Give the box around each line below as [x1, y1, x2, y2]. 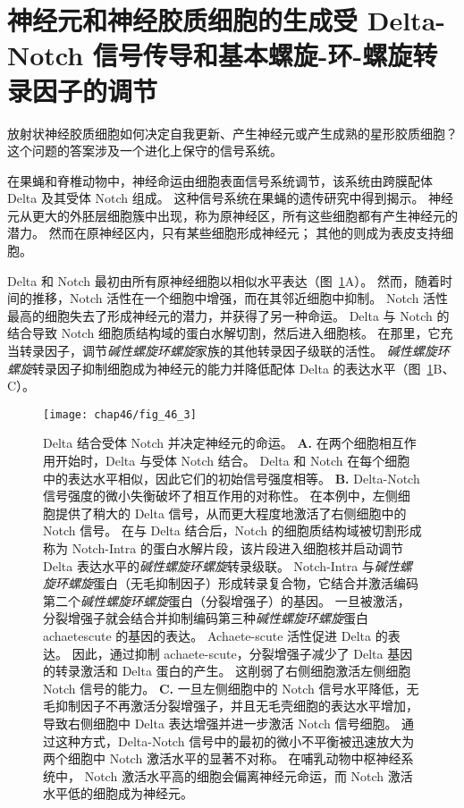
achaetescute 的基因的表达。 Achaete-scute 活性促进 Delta [43, 627, 371, 644]
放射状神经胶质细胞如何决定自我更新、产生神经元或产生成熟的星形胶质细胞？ [7, 123, 458, 142]
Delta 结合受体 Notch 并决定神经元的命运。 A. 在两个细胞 [43, 433, 379, 452]
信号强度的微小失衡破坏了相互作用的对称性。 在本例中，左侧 [43, 486, 398, 505]
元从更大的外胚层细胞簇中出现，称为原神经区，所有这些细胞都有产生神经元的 [7, 206, 458, 224]
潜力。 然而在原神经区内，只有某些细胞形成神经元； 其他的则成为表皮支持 [7, 223, 442, 242]
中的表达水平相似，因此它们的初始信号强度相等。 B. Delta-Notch [43, 468, 420, 487]
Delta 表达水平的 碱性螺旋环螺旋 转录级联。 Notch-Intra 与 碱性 [43, 556, 400, 575]
